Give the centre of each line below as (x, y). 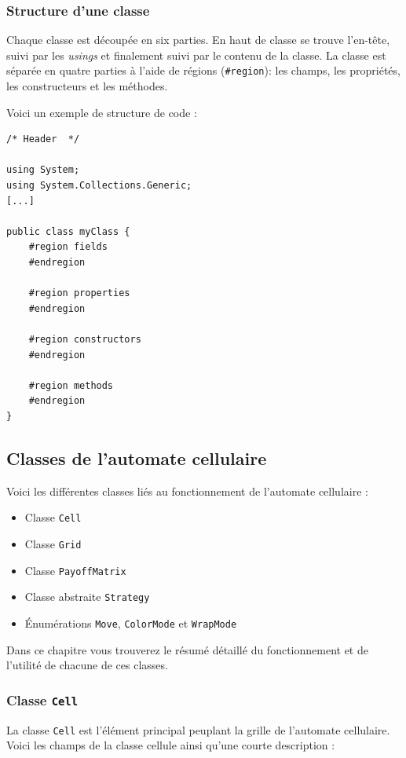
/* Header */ (43, 139)
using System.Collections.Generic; (99, 186)
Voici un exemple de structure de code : (102, 112)
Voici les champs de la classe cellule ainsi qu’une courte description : (171, 745)
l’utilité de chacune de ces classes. (87, 665)
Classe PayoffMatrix (75, 570)
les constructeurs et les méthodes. (87, 86)
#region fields (68, 247)
